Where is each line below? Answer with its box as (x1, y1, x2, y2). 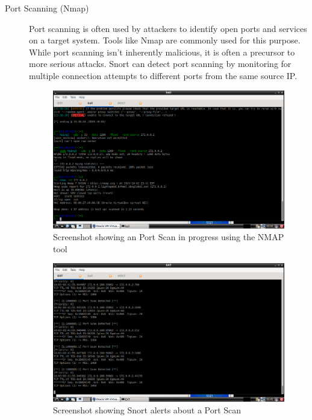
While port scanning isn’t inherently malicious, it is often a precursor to (29, 45, 295, 58)
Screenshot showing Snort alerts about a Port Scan (53, 404, 242, 416)
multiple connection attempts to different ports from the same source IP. (29, 69, 298, 81)
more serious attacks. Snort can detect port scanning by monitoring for (29, 57, 292, 70)
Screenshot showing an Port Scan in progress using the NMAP (53, 231, 284, 243)
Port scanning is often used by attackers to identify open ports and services (29, 22, 307, 34)
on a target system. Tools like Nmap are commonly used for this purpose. (29, 34, 301, 46)
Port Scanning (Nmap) (5, 2, 89, 14)
